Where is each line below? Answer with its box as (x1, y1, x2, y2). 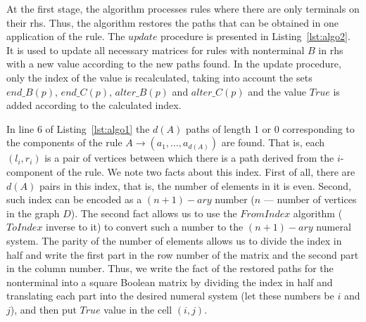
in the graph (6, 205, 60, 220)
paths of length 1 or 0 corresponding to (185, 121, 355, 136)
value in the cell (103, 302, 172, 316)
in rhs (318, 42, 343, 57)
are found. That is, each (221, 135, 325, 150)
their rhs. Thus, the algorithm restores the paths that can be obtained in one (6, 15, 339, 30)
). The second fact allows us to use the (70, 205, 237, 220)
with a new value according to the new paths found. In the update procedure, (6, 56, 341, 71)
